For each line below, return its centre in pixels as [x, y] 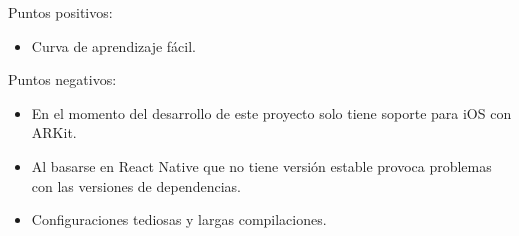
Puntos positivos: [60, 12]
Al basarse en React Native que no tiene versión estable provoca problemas [261, 165]
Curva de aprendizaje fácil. [114, 45]
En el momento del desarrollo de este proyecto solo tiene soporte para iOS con [271, 112]
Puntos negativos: [62, 79]
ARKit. [54, 132]
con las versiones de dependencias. [136, 185]
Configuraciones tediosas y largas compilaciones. [179, 219]
